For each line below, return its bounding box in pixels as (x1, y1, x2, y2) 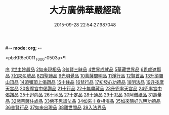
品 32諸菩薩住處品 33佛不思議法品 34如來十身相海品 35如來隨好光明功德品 (5, 98, 161, 104)
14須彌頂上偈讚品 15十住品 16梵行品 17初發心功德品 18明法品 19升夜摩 (19, 79, 164, 85)
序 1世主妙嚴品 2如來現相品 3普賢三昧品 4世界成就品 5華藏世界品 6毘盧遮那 (5, 66, 161, 72)
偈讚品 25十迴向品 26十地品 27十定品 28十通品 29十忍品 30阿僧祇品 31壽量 (5, 92, 162, 98)
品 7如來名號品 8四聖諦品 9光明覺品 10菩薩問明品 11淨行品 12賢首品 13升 (5, 72, 155, 79)
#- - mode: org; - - (5, 45, 42, 51)
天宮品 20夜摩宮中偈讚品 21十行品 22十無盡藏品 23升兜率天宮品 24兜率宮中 (5, 85, 162, 91)
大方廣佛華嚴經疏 (49, 5, 120, 16)
